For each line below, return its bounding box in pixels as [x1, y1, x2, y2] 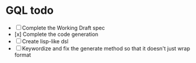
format [14, 51, 31, 58]
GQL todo [5, 4, 54, 17]
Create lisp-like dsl [22, 37, 69, 45]
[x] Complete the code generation [14, 31, 99, 38]
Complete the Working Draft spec [22, 24, 105, 31]
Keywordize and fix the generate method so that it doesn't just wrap [22, 44, 191, 52]
